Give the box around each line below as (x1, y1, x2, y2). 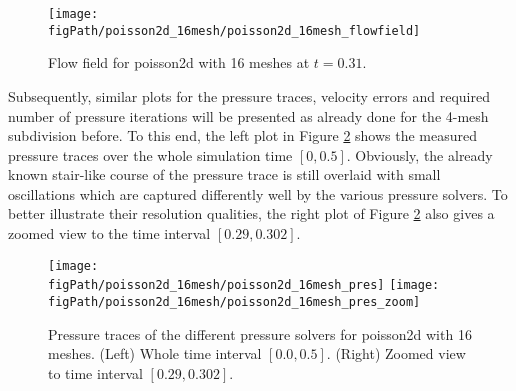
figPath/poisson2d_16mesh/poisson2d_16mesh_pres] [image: (48, 278, 440, 293)
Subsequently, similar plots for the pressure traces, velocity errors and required (8, 85, 491, 106)
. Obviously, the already (346, 144, 493, 165)
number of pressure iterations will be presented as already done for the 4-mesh (8, 105, 489, 126)
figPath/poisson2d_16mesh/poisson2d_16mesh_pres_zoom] (48, 294, 421, 309)
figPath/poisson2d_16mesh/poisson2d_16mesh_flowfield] (48, 23, 421, 38)
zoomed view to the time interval (8, 223, 211, 244)
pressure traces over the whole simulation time (8, 144, 293, 165)
